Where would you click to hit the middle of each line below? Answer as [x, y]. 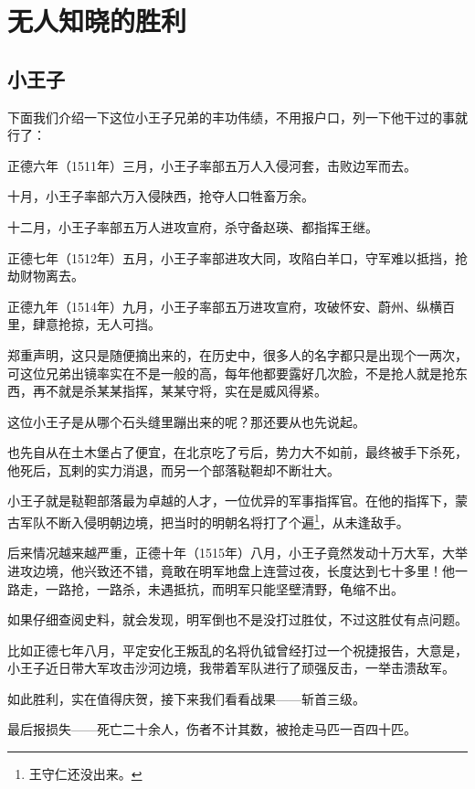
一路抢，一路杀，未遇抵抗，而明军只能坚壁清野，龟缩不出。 [224, 588]
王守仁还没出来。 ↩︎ [85, 774]
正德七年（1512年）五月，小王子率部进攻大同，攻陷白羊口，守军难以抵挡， [231, 257]
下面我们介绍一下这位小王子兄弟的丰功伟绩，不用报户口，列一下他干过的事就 [237, 117]
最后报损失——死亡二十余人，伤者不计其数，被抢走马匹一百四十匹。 [212, 729]
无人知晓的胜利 [97, 21]
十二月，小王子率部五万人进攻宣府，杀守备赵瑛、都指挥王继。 [193, 226]
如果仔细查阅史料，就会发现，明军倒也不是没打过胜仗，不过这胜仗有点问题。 [237, 619]
